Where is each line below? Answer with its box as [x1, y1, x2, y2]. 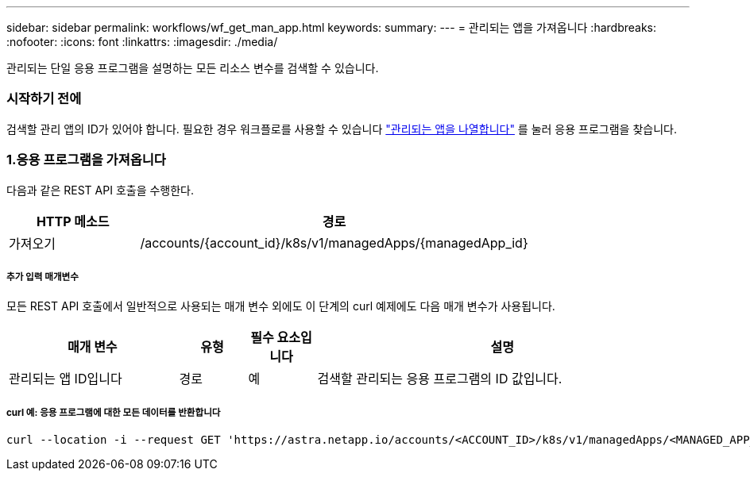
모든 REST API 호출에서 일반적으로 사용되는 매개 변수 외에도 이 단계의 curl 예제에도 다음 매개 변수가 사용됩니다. [6, 299, 555, 314]
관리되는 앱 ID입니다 [9, 371, 122, 387]
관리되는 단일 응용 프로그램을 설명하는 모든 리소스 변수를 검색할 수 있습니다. [6, 61, 379, 75]
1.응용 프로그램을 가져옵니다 [6, 152, 166, 168]
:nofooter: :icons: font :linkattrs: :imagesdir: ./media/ [6, 35, 278, 48]
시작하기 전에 [6, 90, 82, 107]
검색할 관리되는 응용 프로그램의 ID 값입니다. [317, 371, 562, 387]
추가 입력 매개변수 [6, 271, 79, 283]
